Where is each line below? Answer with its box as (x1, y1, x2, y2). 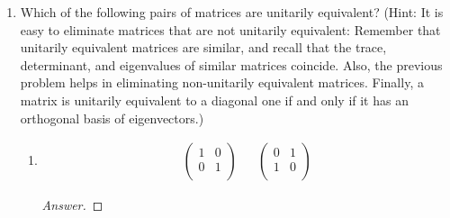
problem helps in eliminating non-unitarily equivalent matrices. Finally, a (20, 73, 424, 92)
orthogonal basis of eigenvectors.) (20, 108, 204, 127)
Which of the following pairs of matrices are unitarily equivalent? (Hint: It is (20, 3, 444, 21)
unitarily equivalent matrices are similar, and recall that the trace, (20, 38, 387, 57)
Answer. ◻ (41, 195, 103, 214)
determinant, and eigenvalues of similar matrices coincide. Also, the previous (20, 55, 443, 74)
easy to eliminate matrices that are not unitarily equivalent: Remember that (20, 20, 441, 39)
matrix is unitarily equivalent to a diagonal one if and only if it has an (20, 90, 409, 109)
